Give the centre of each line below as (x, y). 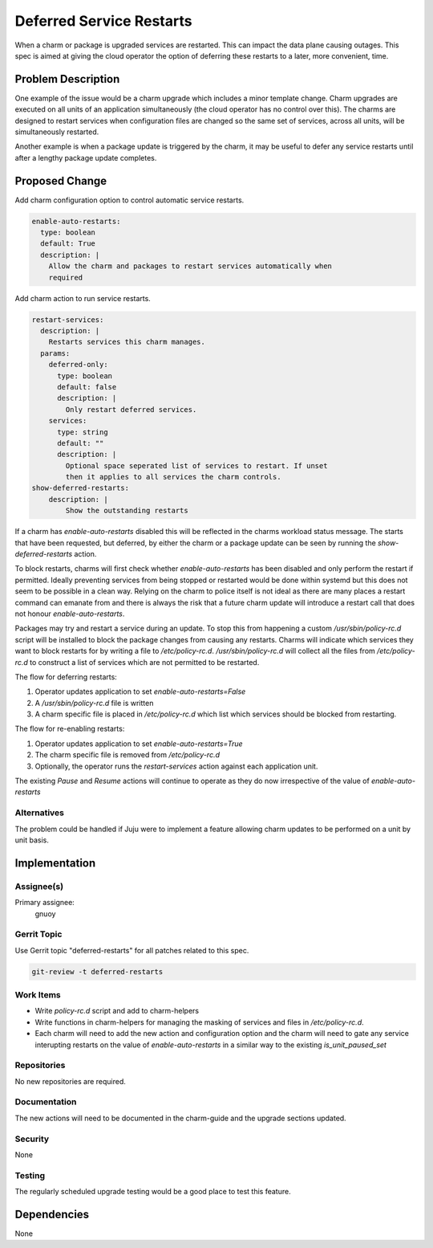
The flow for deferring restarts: (66, 677)
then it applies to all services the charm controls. (173, 477)
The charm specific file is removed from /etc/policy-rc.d (127, 755)
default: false (87, 387)
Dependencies (52, 1214)
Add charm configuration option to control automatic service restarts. (129, 200)
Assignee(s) (39, 886)
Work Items (38, 995)
